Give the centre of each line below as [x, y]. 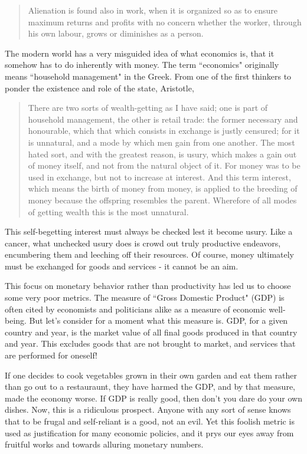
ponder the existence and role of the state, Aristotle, [99, 88]
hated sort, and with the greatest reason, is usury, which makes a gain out [162, 154]
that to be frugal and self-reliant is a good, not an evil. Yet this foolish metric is [150, 421]
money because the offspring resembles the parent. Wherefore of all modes [162, 200]
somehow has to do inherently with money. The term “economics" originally [142, 65]
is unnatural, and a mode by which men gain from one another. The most [161, 142]
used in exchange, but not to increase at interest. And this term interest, [159, 177]
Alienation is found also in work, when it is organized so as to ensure [153, 10]
